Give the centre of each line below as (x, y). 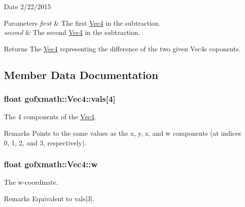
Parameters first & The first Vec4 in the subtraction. (82, 23)
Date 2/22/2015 (28, 6)
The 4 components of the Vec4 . (50, 117)
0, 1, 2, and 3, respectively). (45, 142)
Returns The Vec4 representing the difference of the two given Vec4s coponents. (122, 48)
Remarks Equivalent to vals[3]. (49, 198)
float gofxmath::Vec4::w (51, 164)
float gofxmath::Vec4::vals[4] (60, 99)
